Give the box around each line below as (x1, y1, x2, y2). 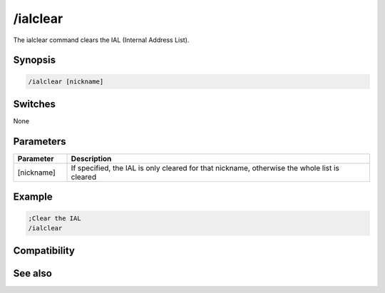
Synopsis (13, 54, 56, 66)
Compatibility (13, 245, 75, 257)
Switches (13, 98, 56, 110)
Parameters (13, 135, 66, 148)
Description (71, 153, 112, 163)
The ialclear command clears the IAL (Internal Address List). (13, 36, 190, 44)
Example (13, 191, 53, 203)
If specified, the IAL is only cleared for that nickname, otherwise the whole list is (71, 163, 340, 173)
